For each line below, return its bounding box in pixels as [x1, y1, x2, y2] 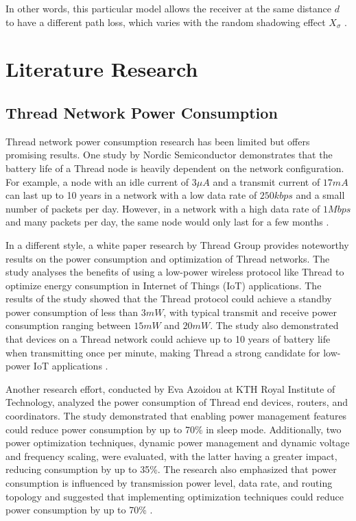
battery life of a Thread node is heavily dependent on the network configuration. [5, 160, 344, 175]
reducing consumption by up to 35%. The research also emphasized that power [5, 462, 337, 476]
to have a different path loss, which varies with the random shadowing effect [5, 14, 326, 29]
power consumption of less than [5, 304, 139, 319]
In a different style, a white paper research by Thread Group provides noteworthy [5, 237, 349, 252]
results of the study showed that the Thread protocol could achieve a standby [5, 291, 332, 306]
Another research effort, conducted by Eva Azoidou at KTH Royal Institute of [5, 381, 335, 396]
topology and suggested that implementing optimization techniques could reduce [5, 489, 344, 503]
